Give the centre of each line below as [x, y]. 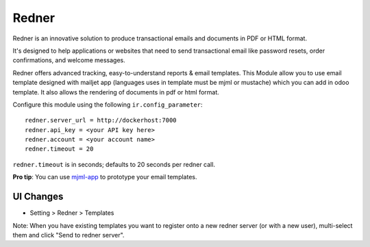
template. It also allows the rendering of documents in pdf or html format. [116, 92]
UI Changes [38, 197]
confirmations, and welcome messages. [69, 60]
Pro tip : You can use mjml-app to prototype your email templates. [105, 177]
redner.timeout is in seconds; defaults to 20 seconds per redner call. [114, 164]
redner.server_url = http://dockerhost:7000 [101, 120]
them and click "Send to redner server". [69, 235]
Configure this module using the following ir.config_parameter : [108, 104]
